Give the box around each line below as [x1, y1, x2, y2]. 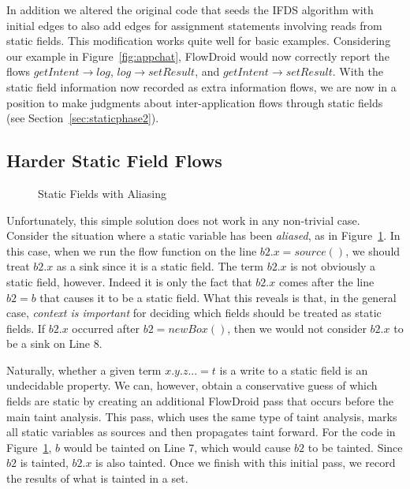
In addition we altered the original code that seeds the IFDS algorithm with [6, 2, 374, 17]
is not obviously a [290, 258, 376, 274]
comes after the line [278, 273, 375, 289]
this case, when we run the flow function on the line [6, 242, 257, 259]
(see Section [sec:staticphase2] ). [6, 110, 159, 126]
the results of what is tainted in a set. [6, 470, 188, 487]
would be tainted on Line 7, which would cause [63, 439, 291, 455]
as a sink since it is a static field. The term [56, 258, 263, 274]
